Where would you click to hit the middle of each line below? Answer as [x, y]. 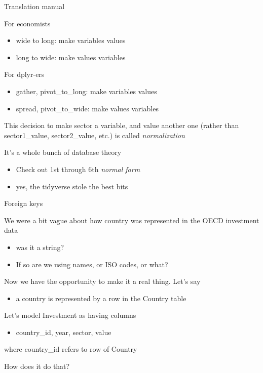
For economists [27, 23]
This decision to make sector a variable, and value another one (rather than [122, 125]
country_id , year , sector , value [64, 332]
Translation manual [34, 6]
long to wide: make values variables [71, 57]
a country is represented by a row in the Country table [101, 298]
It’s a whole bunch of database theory [63, 152]
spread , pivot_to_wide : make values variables [87, 108]
